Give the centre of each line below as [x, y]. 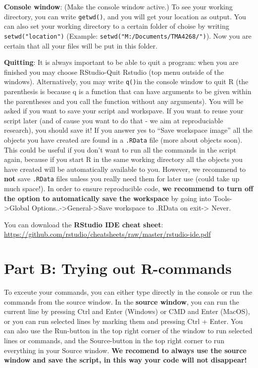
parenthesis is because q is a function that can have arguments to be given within [128, 91]
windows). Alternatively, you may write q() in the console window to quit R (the [126, 81]
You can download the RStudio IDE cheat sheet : [84, 224]
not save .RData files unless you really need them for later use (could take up [122, 179]
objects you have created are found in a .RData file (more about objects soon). [123, 139]
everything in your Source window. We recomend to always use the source [125, 350]
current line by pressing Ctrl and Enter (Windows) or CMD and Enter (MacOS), [127, 311]
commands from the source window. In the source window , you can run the [122, 301]
